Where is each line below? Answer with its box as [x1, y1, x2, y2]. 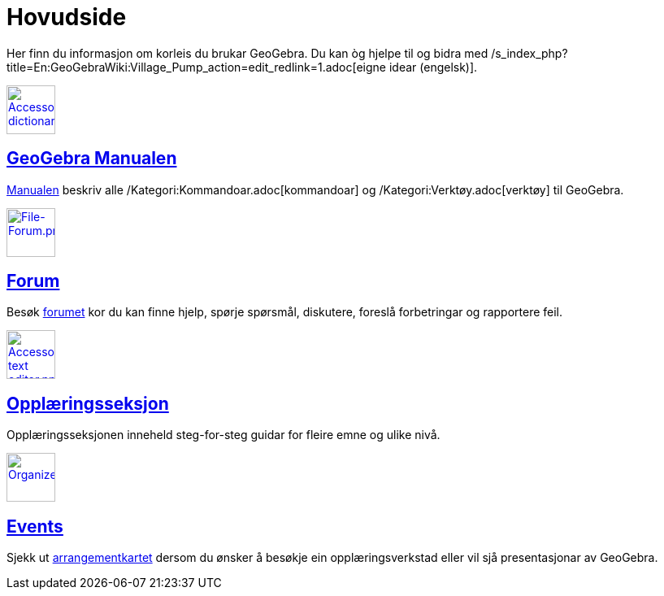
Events [7, 516, 63, 537]
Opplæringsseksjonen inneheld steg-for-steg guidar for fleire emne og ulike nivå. [7, 428, 440, 442]
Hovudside [7, 3, 127, 31]
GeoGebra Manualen [7, 148, 177, 169]
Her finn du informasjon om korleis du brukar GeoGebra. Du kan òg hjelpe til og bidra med [7, 46, 488, 60]
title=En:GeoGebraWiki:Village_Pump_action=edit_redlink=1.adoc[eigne [7, 59, 387, 74]
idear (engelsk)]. [388, 59, 478, 74]
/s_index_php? [491, 46, 568, 60]
